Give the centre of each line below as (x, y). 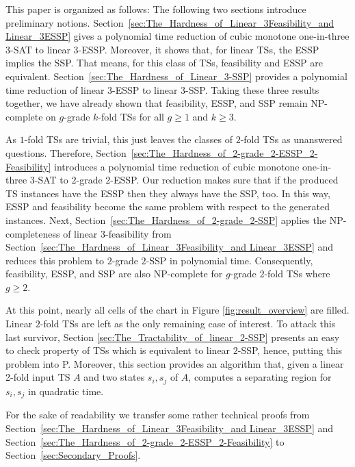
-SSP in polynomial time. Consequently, (229, 260)
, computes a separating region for (260, 377)
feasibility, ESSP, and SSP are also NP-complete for (114, 274)
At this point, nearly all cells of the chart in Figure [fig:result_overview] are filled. (177, 310)
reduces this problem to (55, 260)
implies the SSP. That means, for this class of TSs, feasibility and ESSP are (165, 63)
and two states (114, 377)
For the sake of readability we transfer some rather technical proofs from (158, 415)
